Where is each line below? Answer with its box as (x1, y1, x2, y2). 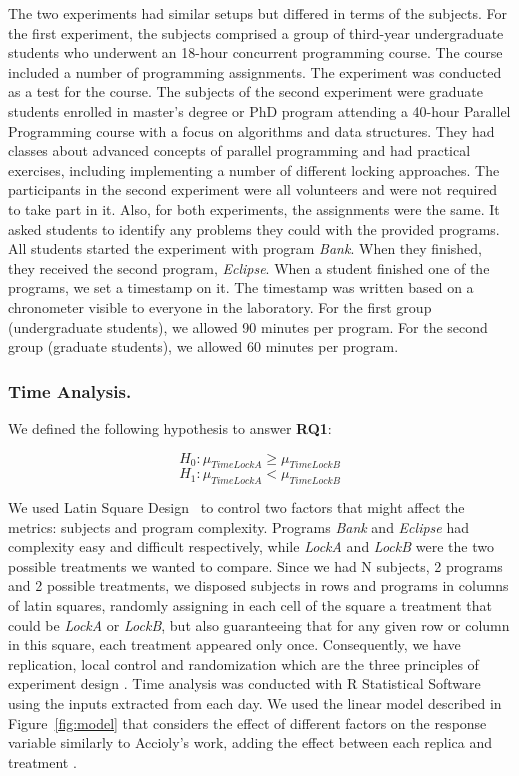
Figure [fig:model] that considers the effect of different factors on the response (8, 712, 487, 733)
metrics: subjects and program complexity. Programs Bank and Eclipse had (8, 516, 469, 537)
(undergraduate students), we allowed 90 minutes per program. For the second (8, 316, 488, 337)
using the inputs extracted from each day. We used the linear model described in (8, 693, 502, 714)
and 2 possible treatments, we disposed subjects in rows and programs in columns (8, 575, 509, 596)
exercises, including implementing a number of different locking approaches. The (8, 159, 500, 180)
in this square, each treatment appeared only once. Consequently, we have (8, 634, 461, 655)
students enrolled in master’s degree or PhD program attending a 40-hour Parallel (8, 100, 511, 121)
